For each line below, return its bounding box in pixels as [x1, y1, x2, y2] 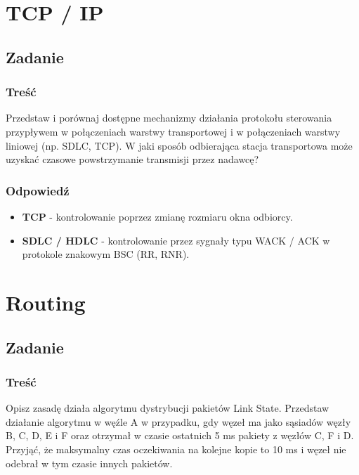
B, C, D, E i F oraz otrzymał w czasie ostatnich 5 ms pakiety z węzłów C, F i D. [6, 428, 354, 443]
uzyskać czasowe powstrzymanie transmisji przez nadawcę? [6, 152, 259, 167]
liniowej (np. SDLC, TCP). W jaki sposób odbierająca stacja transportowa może [6, 138, 353, 152]
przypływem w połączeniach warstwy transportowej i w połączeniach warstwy [6, 124, 341, 138]
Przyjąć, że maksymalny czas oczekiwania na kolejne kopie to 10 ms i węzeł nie [6, 441, 346, 456]
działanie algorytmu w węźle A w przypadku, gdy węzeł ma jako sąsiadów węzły [6, 414, 351, 429]
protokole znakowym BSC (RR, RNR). [22, 247, 190, 261]
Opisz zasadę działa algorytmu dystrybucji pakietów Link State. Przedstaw [6, 401, 329, 415]
